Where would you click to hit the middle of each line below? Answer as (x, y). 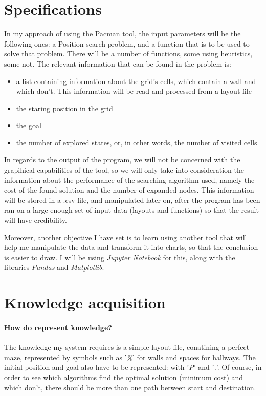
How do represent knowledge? (58, 327)
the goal (29, 125)
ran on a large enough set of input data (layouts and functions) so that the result (131, 210)
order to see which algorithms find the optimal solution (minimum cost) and (124, 377)
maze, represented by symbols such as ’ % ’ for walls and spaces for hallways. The (130, 357)
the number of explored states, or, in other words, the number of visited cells (137, 142)
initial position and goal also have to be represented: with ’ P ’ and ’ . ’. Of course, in (133, 367)
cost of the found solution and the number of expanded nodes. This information (129, 190)
